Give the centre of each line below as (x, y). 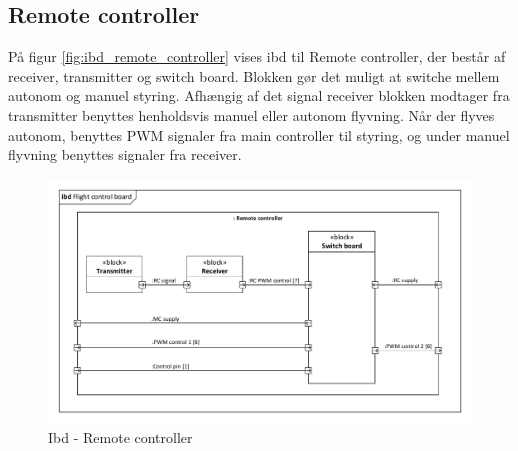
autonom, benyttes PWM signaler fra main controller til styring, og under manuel (259, 134)
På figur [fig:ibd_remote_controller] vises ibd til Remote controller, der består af (257, 56)
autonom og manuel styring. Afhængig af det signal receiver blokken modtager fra (259, 95)
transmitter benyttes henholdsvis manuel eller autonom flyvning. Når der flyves (251, 114)
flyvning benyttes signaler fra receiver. (125, 154)
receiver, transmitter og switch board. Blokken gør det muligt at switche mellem (254, 75)
